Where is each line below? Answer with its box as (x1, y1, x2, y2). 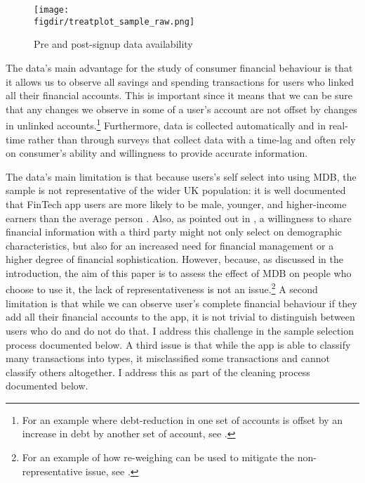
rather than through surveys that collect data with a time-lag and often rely (27, 131, 356, 146)
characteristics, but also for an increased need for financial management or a (6, 238, 334, 252)
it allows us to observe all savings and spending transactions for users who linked (6, 74, 354, 89)
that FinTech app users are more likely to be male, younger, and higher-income (6, 196, 347, 211)
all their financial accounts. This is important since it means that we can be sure (6, 88, 353, 103)
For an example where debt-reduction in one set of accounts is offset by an (22, 412, 343, 427)
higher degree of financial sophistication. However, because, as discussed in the (6, 252, 343, 266)
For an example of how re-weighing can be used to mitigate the (22, 450, 295, 465)
